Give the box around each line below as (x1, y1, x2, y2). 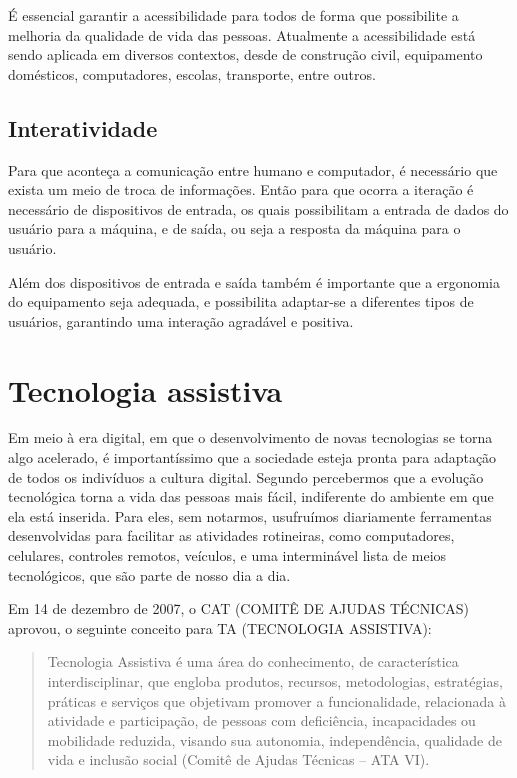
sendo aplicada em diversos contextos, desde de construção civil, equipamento (8, 44, 483, 65)
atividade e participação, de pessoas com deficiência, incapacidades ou (47, 710, 476, 731)
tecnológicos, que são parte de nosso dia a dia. (8, 564, 291, 585)
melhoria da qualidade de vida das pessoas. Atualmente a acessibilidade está (8, 24, 476, 45)
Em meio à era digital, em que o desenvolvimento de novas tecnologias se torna (8, 427, 493, 448)
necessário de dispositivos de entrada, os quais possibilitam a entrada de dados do (8, 198, 509, 219)
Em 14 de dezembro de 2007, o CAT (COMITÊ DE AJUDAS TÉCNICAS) (8, 598, 470, 619)
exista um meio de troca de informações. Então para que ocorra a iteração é (8, 179, 474, 200)
